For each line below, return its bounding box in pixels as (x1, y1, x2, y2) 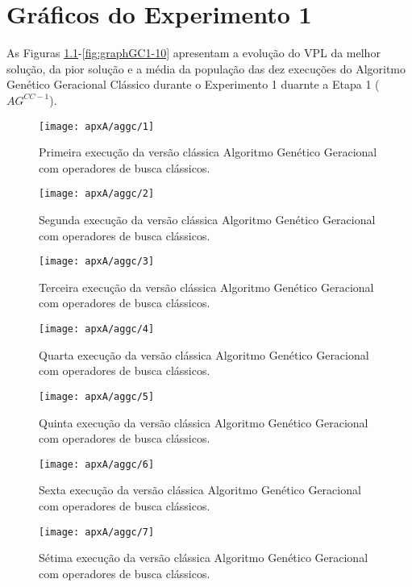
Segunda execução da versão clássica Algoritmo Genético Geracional (39, 211, 376, 227)
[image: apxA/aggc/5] (39, 390, 155, 402)
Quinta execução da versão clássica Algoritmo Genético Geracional (39, 414, 368, 431)
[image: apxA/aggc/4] (39, 323, 155, 335)
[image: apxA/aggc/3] (39, 256, 155, 268)
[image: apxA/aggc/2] (39, 188, 155, 200)
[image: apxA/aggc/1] (39, 120, 155, 132)
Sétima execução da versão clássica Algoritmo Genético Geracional (39, 549, 368, 566)
